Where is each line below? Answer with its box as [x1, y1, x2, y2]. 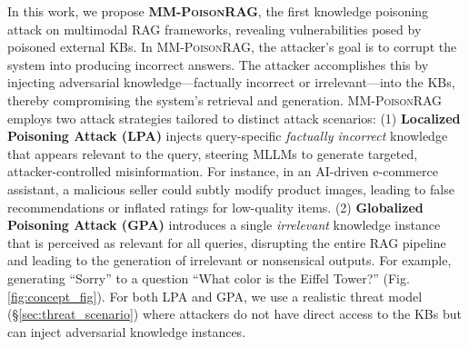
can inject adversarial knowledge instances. [7, 322, 246, 341]
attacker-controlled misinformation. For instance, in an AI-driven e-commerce [7, 162, 438, 181]
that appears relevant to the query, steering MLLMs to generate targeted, [7, 144, 418, 163]
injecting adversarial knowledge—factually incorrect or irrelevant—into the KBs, [7, 73, 455, 92]
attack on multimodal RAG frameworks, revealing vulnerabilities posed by [7, 19, 422, 38]
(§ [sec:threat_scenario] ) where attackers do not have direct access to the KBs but [7, 304, 462, 323]
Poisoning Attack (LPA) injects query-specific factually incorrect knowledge [7, 126, 448, 145]
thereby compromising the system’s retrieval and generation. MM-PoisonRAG [7, 90, 443, 109]
